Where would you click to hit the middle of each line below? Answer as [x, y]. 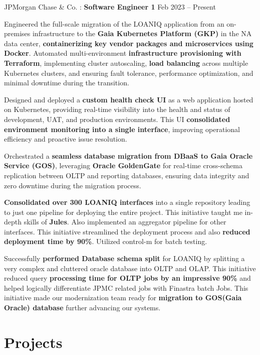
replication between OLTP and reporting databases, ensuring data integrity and [127, 175]
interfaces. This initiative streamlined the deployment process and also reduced [127, 231]
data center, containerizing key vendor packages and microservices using [129, 43]
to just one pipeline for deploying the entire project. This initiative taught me [123, 212]
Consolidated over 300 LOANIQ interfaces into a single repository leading [127, 202]
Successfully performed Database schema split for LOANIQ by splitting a [124, 258]
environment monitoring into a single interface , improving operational [122, 129]
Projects [33, 342]
